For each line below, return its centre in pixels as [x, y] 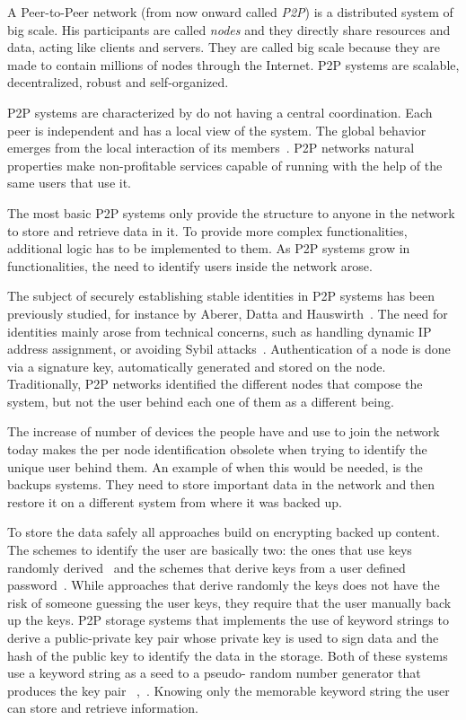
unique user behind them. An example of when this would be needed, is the [215, 466]
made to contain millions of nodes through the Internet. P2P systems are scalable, [233, 64]
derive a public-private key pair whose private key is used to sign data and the [223, 637]
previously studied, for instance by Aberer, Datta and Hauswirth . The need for [228, 313]
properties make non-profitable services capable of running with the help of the [225, 165]
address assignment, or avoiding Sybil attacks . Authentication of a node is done [229, 349]
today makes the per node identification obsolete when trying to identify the [217, 449]
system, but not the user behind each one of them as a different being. [201, 401]
